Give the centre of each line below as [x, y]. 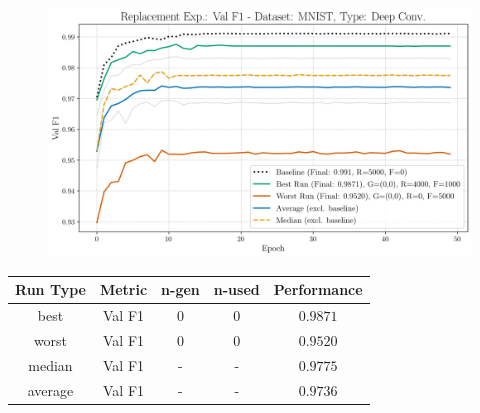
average [50, 389]
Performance [318, 289]
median [50, 364]
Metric [123, 289]
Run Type [50, 289]
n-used [236, 289]
